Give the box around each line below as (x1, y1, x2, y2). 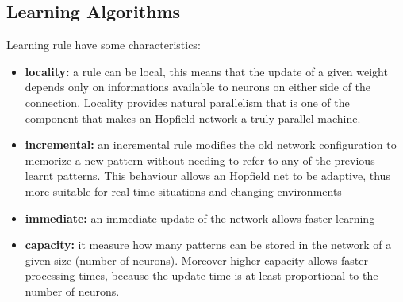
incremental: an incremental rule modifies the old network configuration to (25, 136, 397, 153)
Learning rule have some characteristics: (6, 36, 201, 53)
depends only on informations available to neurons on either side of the (25, 78, 371, 95)
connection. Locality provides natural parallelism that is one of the (25, 94, 350, 110)
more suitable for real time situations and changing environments (25, 182, 342, 199)
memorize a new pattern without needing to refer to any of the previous (25, 151, 375, 168)
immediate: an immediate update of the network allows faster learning (25, 209, 375, 226)
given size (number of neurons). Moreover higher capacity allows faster (25, 251, 368, 268)
